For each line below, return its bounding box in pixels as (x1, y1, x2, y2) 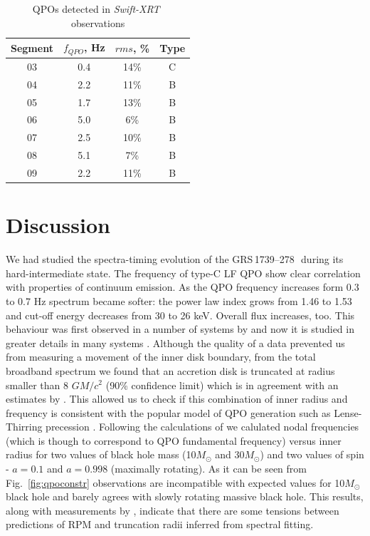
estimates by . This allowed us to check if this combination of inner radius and (6, 391, 348, 406)
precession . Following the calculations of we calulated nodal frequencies (46, 419, 359, 434)
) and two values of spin (260, 447, 364, 462)
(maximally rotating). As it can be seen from (110, 461, 307, 476)
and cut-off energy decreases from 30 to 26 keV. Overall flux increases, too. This (6, 307, 355, 322)
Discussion (6, 210, 110, 239)
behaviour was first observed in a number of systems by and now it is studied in (6, 321, 354, 336)
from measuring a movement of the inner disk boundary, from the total (6, 349, 316, 364)
